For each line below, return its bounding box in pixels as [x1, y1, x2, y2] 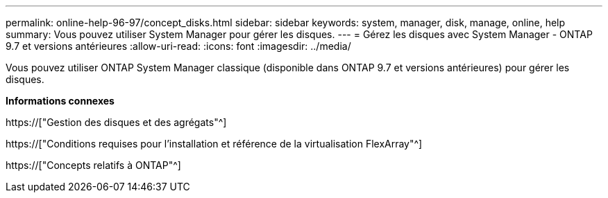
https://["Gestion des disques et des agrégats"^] [6, 116, 227, 128]
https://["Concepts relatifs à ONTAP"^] [6, 159, 181, 171]
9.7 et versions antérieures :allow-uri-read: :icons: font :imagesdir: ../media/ [6, 40, 351, 52]
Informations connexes [6, 95, 115, 107]
